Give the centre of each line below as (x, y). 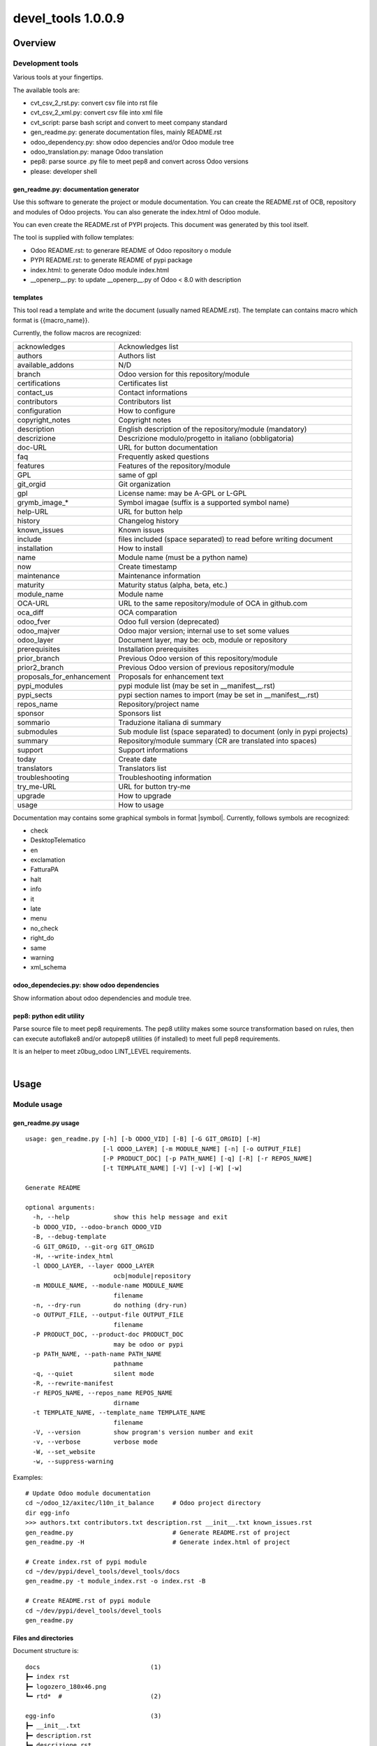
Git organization (145, 484)
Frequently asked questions (164, 456)
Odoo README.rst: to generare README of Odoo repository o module (131, 250)
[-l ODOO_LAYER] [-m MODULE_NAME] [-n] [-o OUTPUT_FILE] (202, 1149)
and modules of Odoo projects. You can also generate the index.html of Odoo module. (137, 212)
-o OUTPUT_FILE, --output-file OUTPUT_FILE (108, 1315)
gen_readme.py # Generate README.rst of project (158, 1532)
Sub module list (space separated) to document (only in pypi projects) (233, 731)
